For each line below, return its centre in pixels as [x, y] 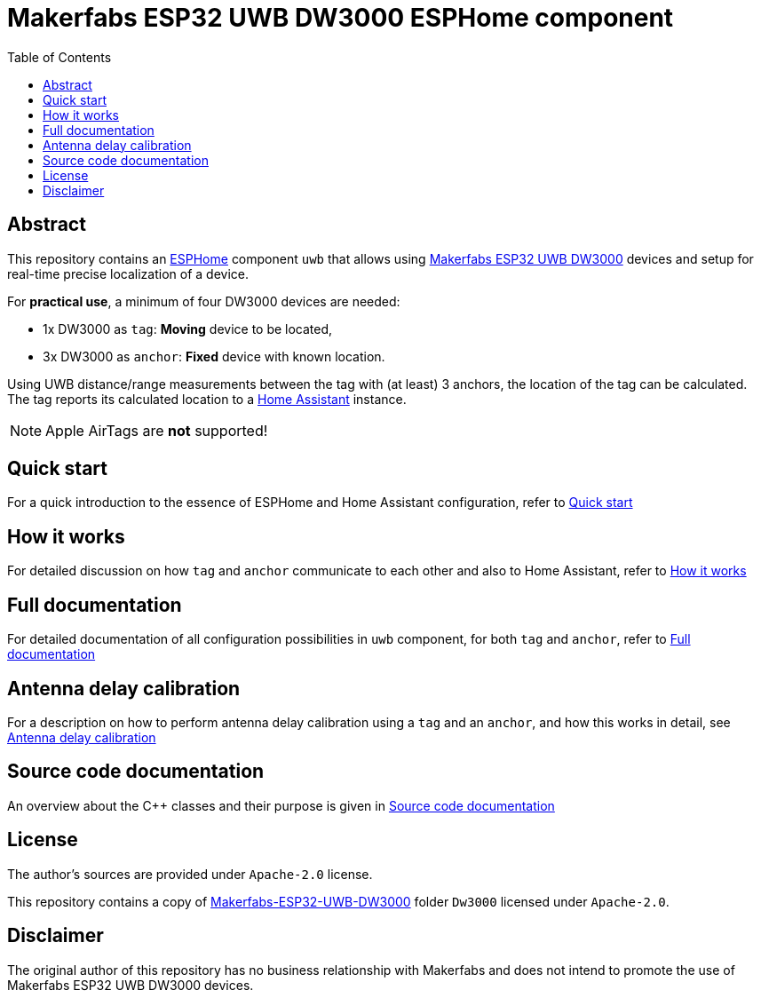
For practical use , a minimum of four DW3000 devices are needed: [204, 301]
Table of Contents [59, 57]
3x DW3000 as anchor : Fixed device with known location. [214, 356]
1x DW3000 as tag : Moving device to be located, [188, 329]
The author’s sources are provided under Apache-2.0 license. [190, 874]
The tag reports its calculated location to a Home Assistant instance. [207, 399]
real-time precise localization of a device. [128, 273]
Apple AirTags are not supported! [157, 430]
